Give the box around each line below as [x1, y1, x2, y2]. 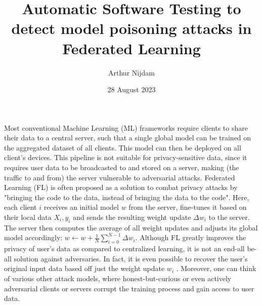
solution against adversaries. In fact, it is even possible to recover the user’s [14, 253, 248, 263]
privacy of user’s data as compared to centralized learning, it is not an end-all [4, 243, 245, 254]
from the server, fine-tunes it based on [128, 202, 247, 212]
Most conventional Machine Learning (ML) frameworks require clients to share [4, 122, 248, 133]
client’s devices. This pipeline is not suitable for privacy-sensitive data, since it [4, 152, 247, 163]
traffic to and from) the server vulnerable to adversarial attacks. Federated [4, 172, 235, 182]
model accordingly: [4, 232, 63, 243]
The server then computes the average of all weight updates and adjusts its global [4, 222, 258, 233]
